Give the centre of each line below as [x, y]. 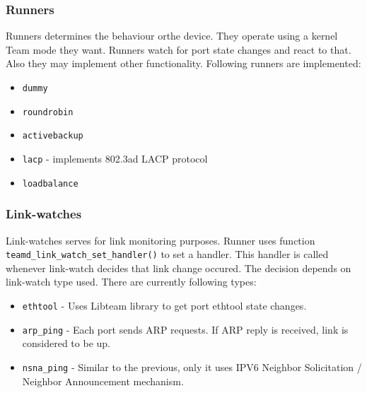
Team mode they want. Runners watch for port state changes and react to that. [179, 49]
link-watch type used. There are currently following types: [131, 282]
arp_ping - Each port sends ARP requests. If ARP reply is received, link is [185, 329]
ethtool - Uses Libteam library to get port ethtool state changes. [164, 305]
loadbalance [50, 183]
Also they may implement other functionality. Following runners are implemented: [183, 63]
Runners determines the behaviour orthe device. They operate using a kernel [172, 36]
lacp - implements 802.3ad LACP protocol [115, 158]
